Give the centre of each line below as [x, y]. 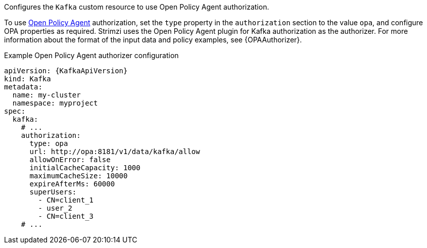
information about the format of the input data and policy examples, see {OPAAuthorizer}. [153, 40]
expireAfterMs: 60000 [72, 184]
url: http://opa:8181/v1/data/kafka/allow [115, 152]
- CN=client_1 [66, 200]
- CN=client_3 [66, 216]
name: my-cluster [46, 95]
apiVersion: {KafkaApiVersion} [66, 71]
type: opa [49, 143]
